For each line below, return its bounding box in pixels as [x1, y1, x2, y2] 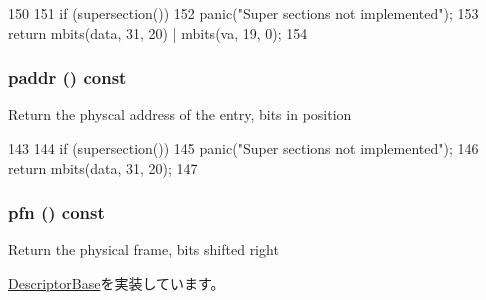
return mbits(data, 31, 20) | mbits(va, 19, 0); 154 [8, 22, 308, 43]
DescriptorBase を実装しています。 [8, 273, 225, 293]
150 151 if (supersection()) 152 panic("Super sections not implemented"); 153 [8, 3, 479, 23]
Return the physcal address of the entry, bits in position [8, 104, 352, 125]
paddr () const [8, 65, 127, 90]
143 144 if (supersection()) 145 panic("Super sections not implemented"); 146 [8, 138, 479, 158]
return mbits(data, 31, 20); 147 [8, 157, 198, 178]
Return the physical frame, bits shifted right [8, 239, 279, 260]
